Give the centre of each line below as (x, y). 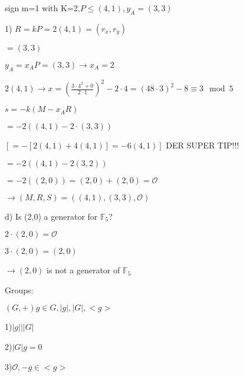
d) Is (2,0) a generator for (51, 216)
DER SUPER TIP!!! (203, 145)
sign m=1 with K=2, (42, 8)
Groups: (19, 290)
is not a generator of (83, 270)
